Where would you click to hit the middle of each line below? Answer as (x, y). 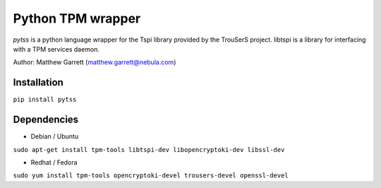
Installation (38, 82)
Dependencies (46, 120)
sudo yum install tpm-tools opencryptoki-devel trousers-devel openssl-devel (151, 176)
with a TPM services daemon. (56, 49)
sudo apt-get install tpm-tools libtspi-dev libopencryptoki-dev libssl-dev (149, 149)
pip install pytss (45, 100)
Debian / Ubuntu (55, 136)
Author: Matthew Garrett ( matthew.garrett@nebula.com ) (95, 62)
